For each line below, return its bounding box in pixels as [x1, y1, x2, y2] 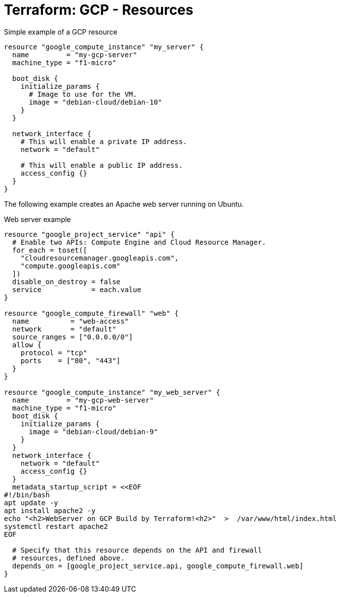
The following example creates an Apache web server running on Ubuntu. [4, 199, 244, 208]
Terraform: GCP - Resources [4, 1, 193, 18]
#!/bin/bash [4, 490, 50, 499]
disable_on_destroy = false [12, 277, 121, 286]
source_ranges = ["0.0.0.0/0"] [12, 333, 133, 341]
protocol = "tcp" [20, 348, 87, 357]
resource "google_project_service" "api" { [4, 230, 175, 238]
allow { [12, 340, 41, 349]
